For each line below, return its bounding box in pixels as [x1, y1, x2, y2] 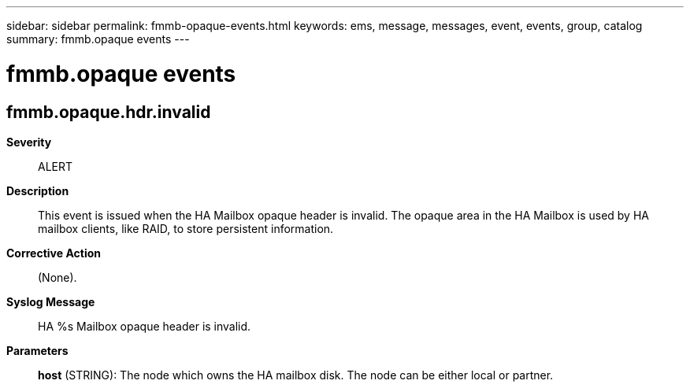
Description [6, 183, 69, 198]
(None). [38, 270, 77, 284]
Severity [6, 135, 52, 149]
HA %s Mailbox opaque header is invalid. [38, 319, 251, 333]
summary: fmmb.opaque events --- [6, 32, 190, 46]
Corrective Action [6, 246, 101, 260]
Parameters [6, 343, 69, 357]
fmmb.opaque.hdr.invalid [6, 102, 211, 122]
